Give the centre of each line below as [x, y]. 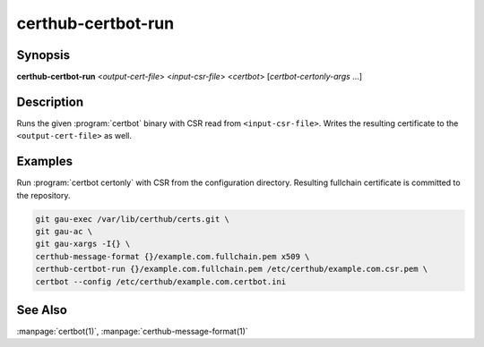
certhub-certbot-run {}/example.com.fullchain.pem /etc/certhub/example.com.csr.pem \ [232, 269]
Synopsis [43, 55]
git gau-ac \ [64, 232]
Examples [45, 161]
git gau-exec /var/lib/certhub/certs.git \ [133, 219]
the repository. [43, 195]
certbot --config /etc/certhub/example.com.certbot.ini [161, 281]
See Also [42, 310]
